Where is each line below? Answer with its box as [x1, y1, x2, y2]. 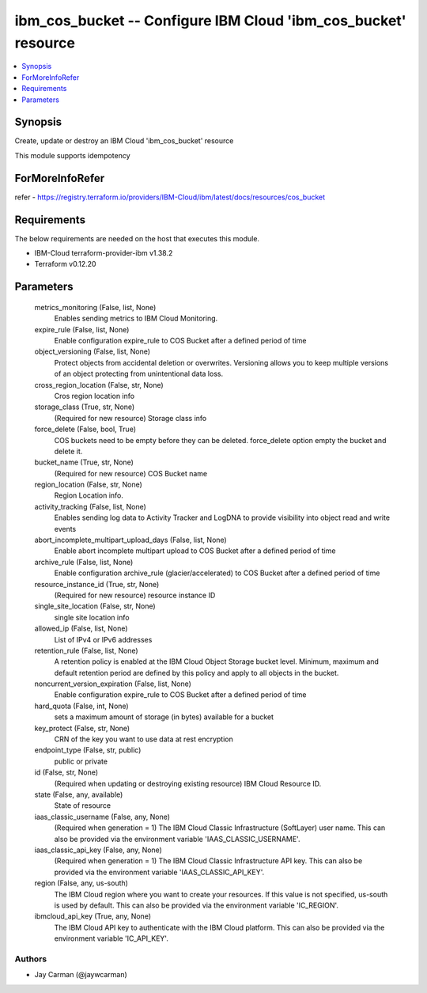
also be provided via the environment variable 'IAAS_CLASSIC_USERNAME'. [54, 834, 300, 843]
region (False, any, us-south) [34, 878, 128, 888]
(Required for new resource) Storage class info [54, 413, 207, 423]
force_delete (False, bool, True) [34, 424, 137, 434]
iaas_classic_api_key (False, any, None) [34, 845, 162, 855]
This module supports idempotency [14, 150, 130, 160]
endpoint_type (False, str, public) [34, 745, 142, 755]
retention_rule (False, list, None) [34, 646, 138, 655]
